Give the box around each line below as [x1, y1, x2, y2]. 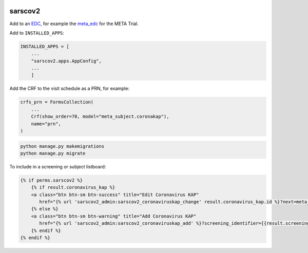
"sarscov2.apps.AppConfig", [31, 58, 102, 64]
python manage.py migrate [20, 150, 86, 156]
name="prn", [31, 121, 62, 127]
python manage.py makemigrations [20, 143, 105, 149]
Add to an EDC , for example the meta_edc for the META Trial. [9, 21, 139, 27]
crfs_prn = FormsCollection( [20, 99, 94, 105]
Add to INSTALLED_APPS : [9, 30, 64, 36]
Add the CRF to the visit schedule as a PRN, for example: [9, 85, 130, 92]
